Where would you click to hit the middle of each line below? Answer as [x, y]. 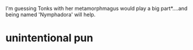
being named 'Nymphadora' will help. [51, 15]
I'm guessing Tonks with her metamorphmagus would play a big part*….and [96, 8]
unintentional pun [49, 38]
